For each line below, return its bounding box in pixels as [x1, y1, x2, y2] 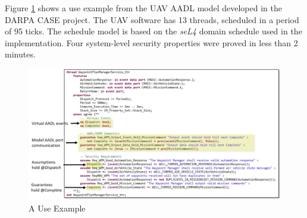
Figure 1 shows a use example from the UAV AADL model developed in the [5, 2, 282, 14]
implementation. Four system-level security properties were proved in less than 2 [5, 36, 298, 49]
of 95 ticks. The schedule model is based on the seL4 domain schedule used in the [5, 25, 302, 37]
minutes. [5, 48, 36, 60]
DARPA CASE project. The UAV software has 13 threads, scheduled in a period [5, 13, 299, 25]
